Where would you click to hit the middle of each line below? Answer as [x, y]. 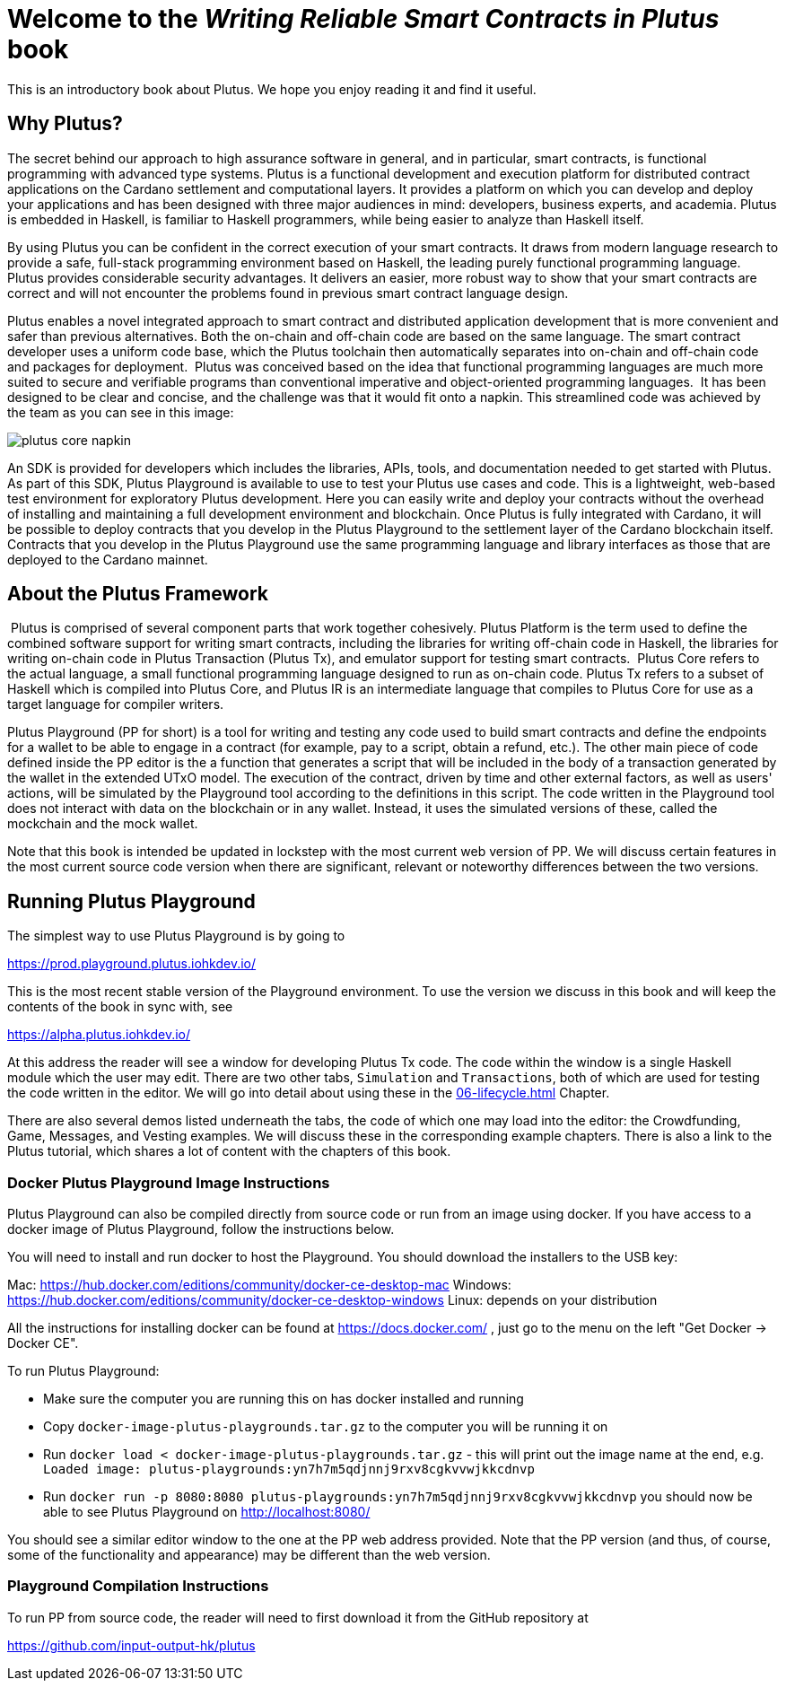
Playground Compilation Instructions [138, 1586]
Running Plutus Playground [131, 901]
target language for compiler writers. [116, 704]
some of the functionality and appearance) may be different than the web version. [249, 1555]
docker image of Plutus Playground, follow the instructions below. [201, 1229]
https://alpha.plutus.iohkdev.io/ [99, 1035]
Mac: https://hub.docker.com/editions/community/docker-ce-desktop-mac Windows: [259, 1285]
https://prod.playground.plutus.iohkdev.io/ [132, 964]
